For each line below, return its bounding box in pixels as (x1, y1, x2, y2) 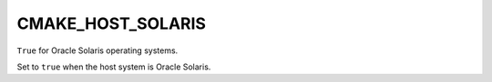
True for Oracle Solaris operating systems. (16, 45, 179, 56)
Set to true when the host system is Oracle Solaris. (16, 61, 211, 72)
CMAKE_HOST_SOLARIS (16, 14, 207, 33)
